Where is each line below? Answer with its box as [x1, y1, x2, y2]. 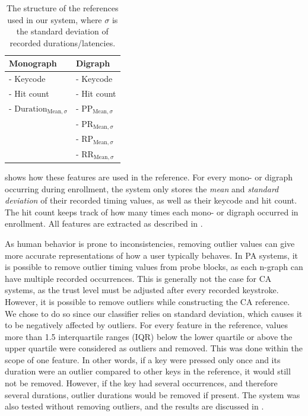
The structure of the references [7, 2, 119, 14]
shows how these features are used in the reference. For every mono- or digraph [5, 170, 293, 183]
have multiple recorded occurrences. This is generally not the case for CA [5, 272, 272, 284]
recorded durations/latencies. [9, 36, 116, 49]
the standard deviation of [16, 25, 109, 37]
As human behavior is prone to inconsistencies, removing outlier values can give [5, 237, 295, 249]
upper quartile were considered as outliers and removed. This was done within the [5, 342, 303, 354]
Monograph [9, 57, 57, 69]
